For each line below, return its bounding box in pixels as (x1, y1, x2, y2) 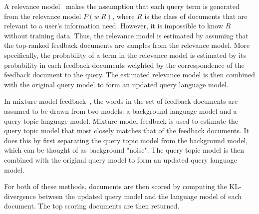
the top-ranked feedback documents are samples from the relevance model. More (4, 40, 250, 50)
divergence (4, 191, 36, 201)
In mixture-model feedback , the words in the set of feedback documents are (4, 96, 238, 106)
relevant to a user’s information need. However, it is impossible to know (4, 20, 223, 31)
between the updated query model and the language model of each (38, 191, 242, 201)
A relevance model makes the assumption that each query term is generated (4, 1, 240, 11)
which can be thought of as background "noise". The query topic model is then (4, 145, 244, 155)
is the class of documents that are (144, 10, 248, 21)
